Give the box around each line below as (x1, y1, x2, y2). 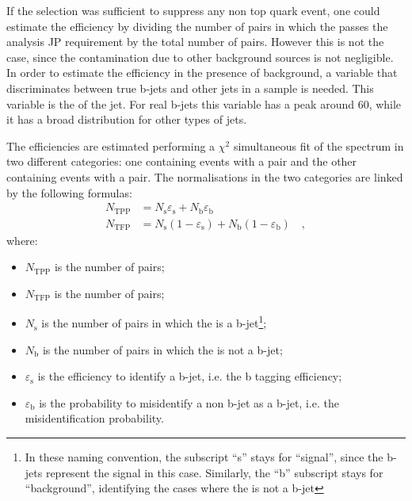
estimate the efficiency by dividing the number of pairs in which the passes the (6, 17, 388, 34)
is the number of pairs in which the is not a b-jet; (42, 341, 283, 358)
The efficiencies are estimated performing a (6, 137, 216, 154)
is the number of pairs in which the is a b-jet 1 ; (41, 312, 267, 331)
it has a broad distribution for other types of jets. (6, 111, 247, 128)
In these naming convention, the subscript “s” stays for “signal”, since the (25, 449, 383, 465)
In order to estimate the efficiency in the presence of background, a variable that (6, 64, 398, 81)
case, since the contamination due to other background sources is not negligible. (6, 48, 394, 65)
